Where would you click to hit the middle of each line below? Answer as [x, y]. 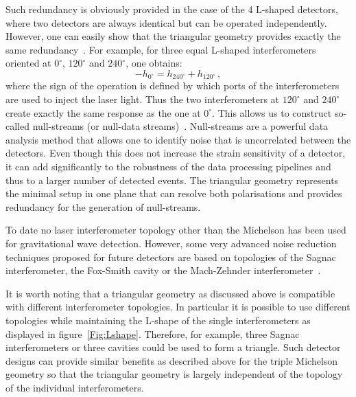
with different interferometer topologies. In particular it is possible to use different [178, 307]
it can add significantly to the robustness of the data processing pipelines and [168, 166]
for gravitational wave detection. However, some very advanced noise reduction [171, 243]
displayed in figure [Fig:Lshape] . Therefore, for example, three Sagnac [153, 333]
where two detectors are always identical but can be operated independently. [166, 22]
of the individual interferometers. [75, 387]
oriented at [28, 63]
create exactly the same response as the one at [103, 112]
